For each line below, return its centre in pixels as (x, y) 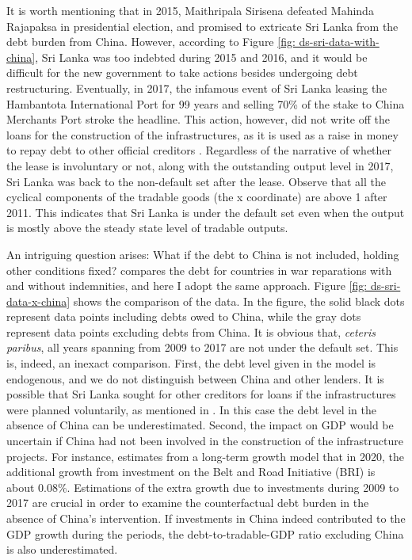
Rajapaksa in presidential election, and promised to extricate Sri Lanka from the (202, 26)
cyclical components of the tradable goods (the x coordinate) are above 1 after (197, 197)
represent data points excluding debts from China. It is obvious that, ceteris (191, 331)
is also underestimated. (62, 549)
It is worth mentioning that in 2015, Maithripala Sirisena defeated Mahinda (190, 10)
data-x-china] (38, 301)
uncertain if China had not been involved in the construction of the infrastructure (205, 441)
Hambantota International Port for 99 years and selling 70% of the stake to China (206, 103)
